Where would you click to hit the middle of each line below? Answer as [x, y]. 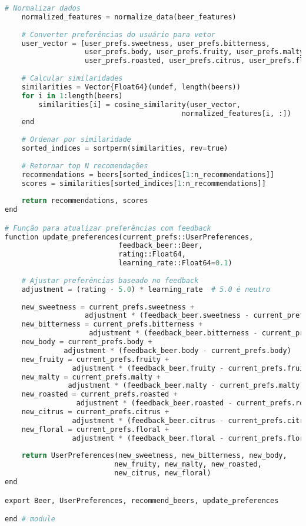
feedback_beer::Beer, [161, 246]
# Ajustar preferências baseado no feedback [110, 280]
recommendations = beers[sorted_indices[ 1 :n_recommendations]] [148, 174]
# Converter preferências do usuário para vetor [118, 34]
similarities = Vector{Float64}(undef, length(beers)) [131, 87]
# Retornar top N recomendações [85, 166]
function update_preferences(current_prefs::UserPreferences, [129, 237]
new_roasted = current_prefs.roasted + [99, 394]
